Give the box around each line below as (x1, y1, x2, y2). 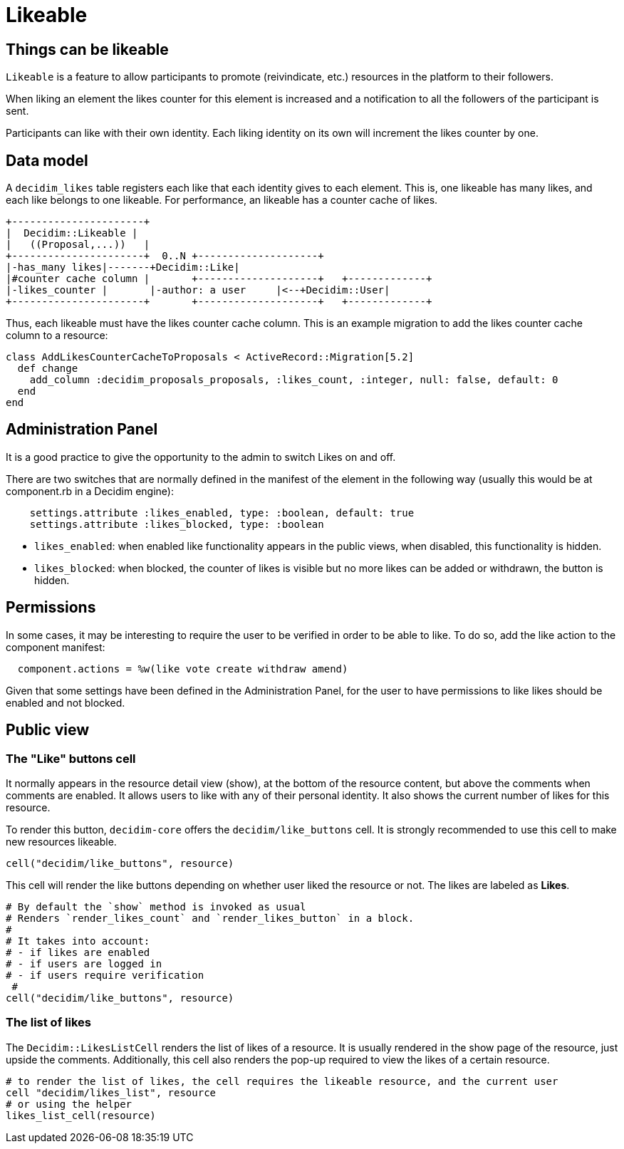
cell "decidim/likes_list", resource (6, 1086, 217, 1098)
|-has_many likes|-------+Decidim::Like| (6, 261, 240, 274)
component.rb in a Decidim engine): (6, 484, 174, 497)
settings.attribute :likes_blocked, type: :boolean (29, 518, 324, 530)
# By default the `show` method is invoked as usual (6, 900, 306, 913)
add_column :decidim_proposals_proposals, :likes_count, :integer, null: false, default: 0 (29, 374, 558, 386)
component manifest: (6, 640, 105, 653)
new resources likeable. (6, 835, 117, 848)
